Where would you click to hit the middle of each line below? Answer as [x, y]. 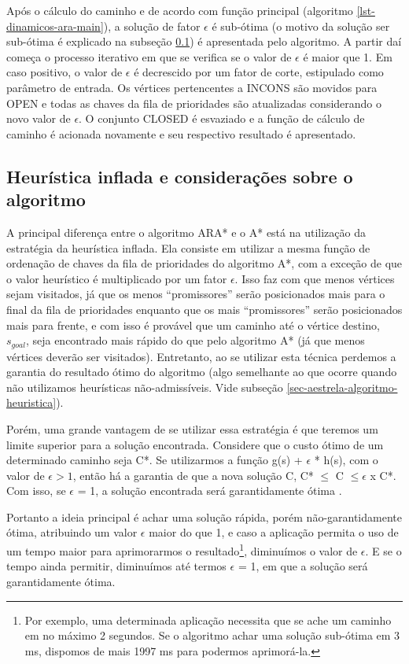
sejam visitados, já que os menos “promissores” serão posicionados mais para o [196, 294]
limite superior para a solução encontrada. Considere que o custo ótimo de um [195, 444]
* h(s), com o [346, 460]
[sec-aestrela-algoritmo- [342, 387]
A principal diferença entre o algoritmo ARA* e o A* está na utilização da [186, 232]
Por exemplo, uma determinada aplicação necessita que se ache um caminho [208, 620]
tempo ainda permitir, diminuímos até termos [116, 566]
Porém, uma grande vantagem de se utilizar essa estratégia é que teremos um [192, 428]
